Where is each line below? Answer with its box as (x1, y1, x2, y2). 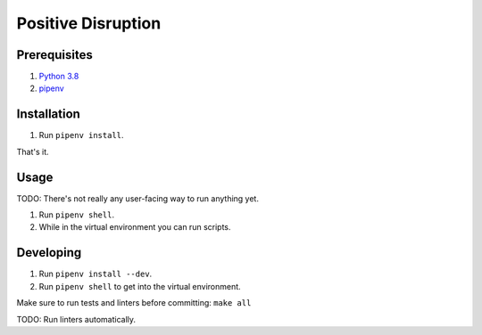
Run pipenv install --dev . (38, 268, 153, 280)
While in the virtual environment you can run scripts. (38, 222, 231, 233)
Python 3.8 (38, 71, 79, 82)
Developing (16, 245, 82, 260)
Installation (16, 107, 80, 122)
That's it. (16, 146, 49, 157)
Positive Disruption (16, 13, 162, 33)
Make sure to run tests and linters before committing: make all (16, 298, 252, 308)
